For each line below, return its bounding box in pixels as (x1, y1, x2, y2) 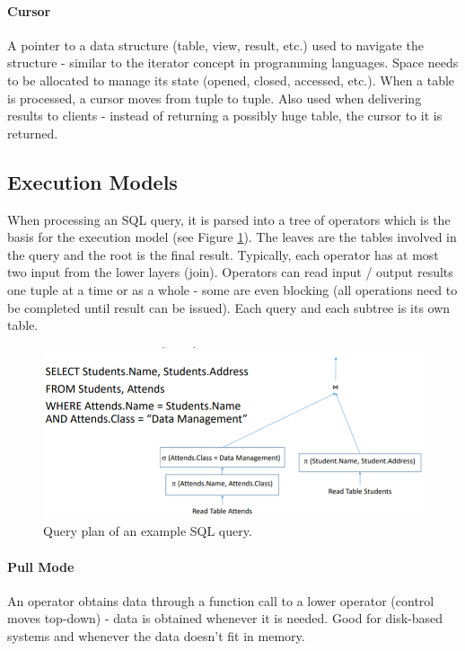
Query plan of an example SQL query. (43, 522, 252, 540)
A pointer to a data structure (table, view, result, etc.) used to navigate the (7, 35, 424, 54)
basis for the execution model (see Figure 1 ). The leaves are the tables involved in (7, 227, 457, 246)
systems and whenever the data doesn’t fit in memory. (7, 626, 305, 645)
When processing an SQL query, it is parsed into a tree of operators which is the (7, 210, 451, 228)
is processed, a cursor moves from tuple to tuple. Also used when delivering (7, 88, 422, 107)
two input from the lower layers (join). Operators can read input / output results (7, 263, 453, 281)
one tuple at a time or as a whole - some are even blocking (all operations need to (7, 280, 458, 299)
